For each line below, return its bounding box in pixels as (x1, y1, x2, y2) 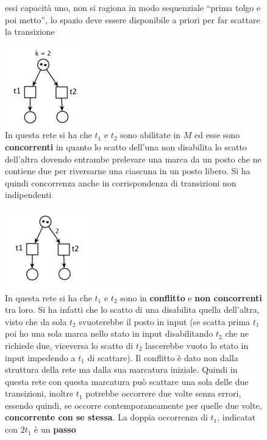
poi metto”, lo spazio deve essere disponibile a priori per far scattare (5, 13, 260, 26)
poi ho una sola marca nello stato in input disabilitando (5, 327, 213, 340)
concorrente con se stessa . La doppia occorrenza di (5, 411, 208, 424)
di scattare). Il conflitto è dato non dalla (87, 351, 238, 364)
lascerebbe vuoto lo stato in (145, 339, 249, 351)
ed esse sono (194, 128, 240, 141)
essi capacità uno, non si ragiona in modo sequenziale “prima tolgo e (5, 1, 261, 13)
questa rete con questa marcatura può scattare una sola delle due (5, 375, 249, 387)
